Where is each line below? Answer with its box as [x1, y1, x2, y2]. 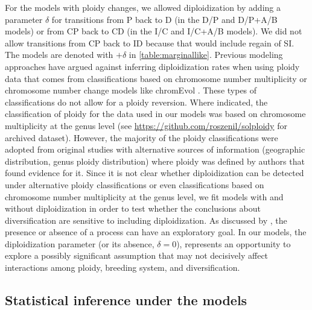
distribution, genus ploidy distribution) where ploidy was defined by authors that [5, 154, 305, 167]
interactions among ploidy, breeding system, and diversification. [5, 261, 240, 274]
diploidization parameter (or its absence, [5, 237, 154, 250]
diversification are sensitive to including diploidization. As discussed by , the [5, 214, 287, 226]
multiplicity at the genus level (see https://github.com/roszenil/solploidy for [5, 119, 287, 131]
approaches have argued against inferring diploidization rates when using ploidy [5, 60, 300, 72]
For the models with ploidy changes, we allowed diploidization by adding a [5, 1, 281, 13]
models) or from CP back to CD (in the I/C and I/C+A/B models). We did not [5, 25, 302, 37]
